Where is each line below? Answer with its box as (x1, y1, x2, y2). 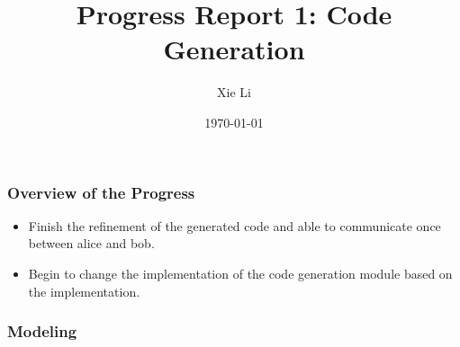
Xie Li (217, 83, 251, 102)
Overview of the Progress (7, 181, 195, 203)
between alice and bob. (28, 234, 155, 253)
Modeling (7, 320, 77, 343)
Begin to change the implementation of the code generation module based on (28, 263, 453, 282)
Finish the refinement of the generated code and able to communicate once (28, 216, 441, 235)
